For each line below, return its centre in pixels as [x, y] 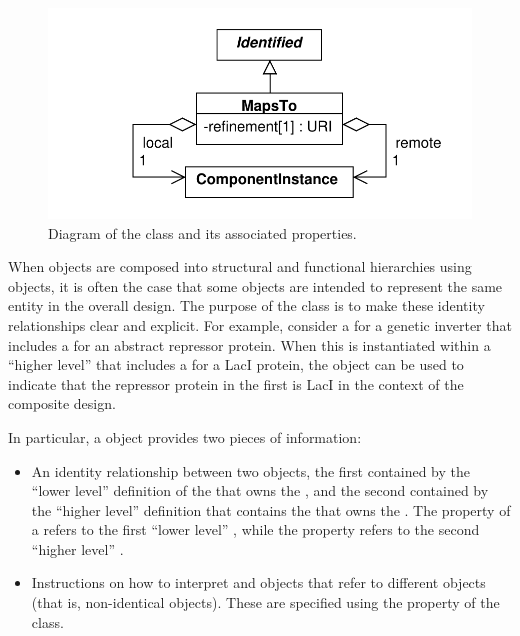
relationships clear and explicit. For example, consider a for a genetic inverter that [260, 324]
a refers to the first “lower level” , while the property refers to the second [255, 529]
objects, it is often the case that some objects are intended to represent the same [255, 285]
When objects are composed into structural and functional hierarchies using [240, 266]
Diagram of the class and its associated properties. [202, 232]
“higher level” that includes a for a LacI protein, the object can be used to [236, 364]
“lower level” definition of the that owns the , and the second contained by [260, 490]
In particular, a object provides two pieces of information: [185, 436]
